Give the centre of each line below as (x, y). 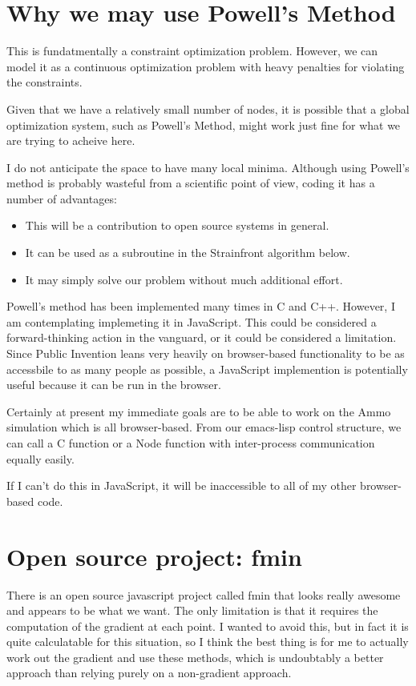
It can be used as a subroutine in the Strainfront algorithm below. (188, 253)
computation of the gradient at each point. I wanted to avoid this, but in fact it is (208, 626)
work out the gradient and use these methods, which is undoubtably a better (195, 657)
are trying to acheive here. (71, 140)
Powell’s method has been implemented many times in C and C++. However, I (201, 306)
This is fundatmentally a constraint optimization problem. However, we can (192, 51)
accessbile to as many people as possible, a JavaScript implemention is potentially (207, 369)
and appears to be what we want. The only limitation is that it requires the (192, 610)
